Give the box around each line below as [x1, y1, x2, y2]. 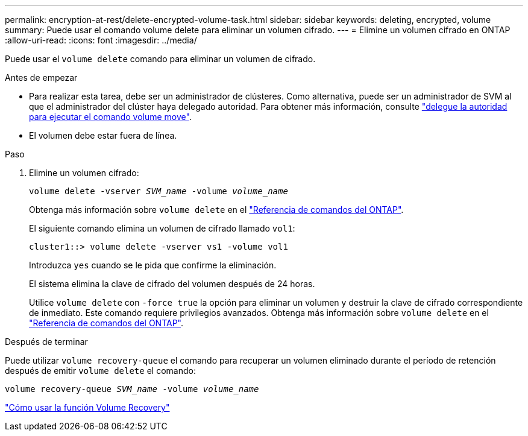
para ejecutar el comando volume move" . [29, 112, 192, 122]
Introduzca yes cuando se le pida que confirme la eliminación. [29, 260, 277, 270]
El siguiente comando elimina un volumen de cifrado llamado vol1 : [29, 223, 295, 233]
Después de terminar [5, 336, 88, 347]
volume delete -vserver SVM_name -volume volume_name [29, 186, 288, 196]
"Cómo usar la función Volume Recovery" [5, 402, 170, 412]
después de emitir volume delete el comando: [5, 365, 196, 376]
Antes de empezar [5, 72, 78, 83]
